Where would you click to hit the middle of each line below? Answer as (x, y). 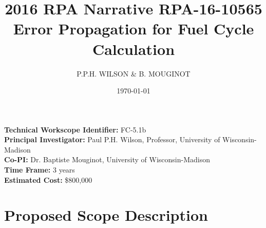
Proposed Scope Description (106, 215)
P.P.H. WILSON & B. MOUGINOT (134, 73)
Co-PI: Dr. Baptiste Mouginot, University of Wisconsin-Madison (107, 159)
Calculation (134, 49)
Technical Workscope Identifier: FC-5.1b (75, 129)
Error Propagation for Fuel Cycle (134, 28)
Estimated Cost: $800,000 (48, 179)
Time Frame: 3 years (40, 170)
